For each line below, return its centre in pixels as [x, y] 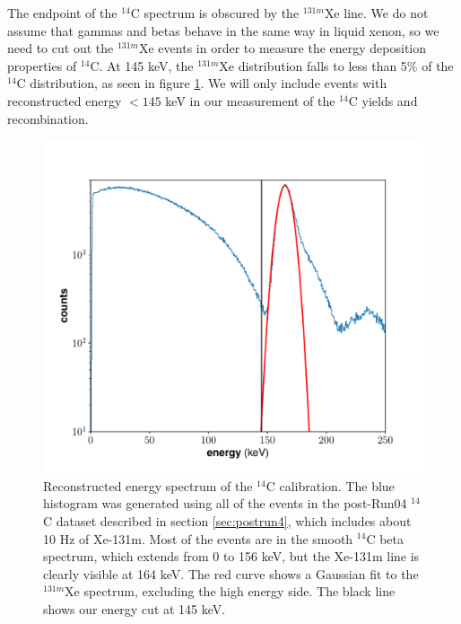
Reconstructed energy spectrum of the [148, 485]
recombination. [48, 118]
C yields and [383, 100]
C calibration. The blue [330, 485]
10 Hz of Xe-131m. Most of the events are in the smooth [198, 538]
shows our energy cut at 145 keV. [135, 608]
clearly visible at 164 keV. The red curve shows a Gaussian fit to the [231, 573]
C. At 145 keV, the [142, 65]
